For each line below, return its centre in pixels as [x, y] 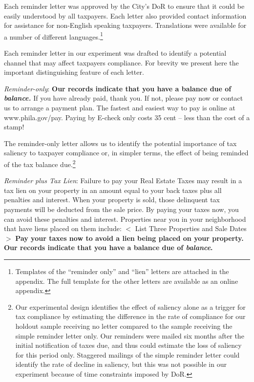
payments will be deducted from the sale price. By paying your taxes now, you [121, 209]
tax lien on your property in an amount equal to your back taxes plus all [113, 190]
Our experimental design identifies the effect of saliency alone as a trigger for [130, 307]
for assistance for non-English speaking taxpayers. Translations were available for [125, 25]
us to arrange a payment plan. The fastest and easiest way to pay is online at [120, 107]
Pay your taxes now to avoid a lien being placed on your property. [129, 238]
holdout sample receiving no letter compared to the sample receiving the [124, 326]
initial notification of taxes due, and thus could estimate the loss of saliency [128, 345]
